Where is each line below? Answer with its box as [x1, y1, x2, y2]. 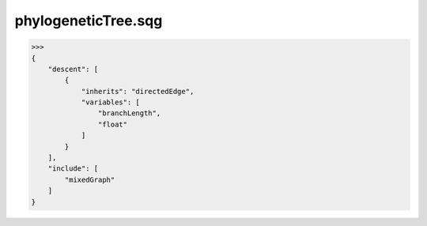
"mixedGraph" [64, 175, 115, 184]
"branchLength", [97, 109, 161, 118]
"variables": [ [81, 98, 140, 107]
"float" [97, 119, 128, 129]
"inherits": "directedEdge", [81, 87, 195, 96]
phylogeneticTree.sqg [14, 12, 163, 29]
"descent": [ [47, 64, 99, 73]
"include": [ [47, 164, 99, 173]
